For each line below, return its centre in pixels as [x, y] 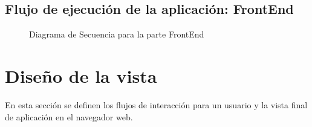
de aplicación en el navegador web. [69, 116]
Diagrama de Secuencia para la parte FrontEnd [117, 34]
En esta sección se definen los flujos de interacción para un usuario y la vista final [156, 104]
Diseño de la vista [81, 75]
